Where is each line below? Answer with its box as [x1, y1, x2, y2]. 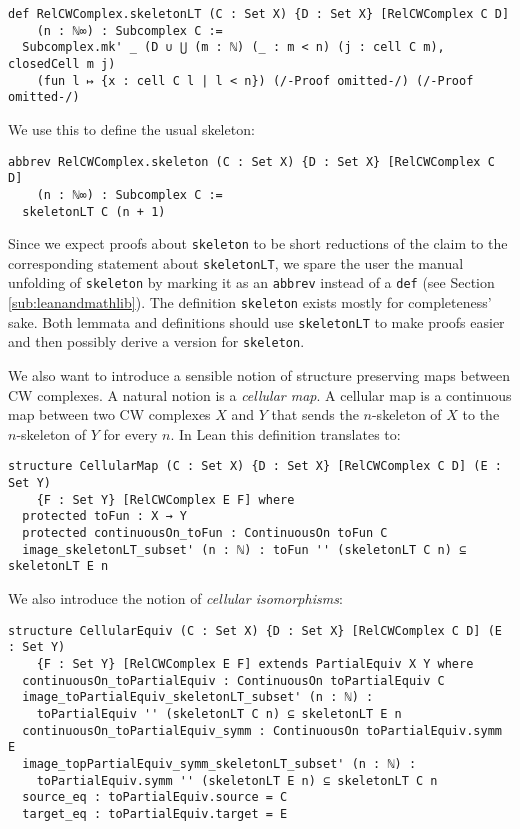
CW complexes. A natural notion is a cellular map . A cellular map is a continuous [8, 384, 512, 405]
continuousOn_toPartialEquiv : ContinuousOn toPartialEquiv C [22, 673, 445, 688]
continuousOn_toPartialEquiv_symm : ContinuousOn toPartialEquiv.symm [22, 723, 502, 738]
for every [103, 423, 158, 444]
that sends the [271, 404, 359, 425]
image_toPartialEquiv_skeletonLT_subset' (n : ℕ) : [22, 690, 374, 705]
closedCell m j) [8, 56, 116, 71]
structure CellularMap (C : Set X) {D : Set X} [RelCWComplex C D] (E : [8, 459, 502, 474]
